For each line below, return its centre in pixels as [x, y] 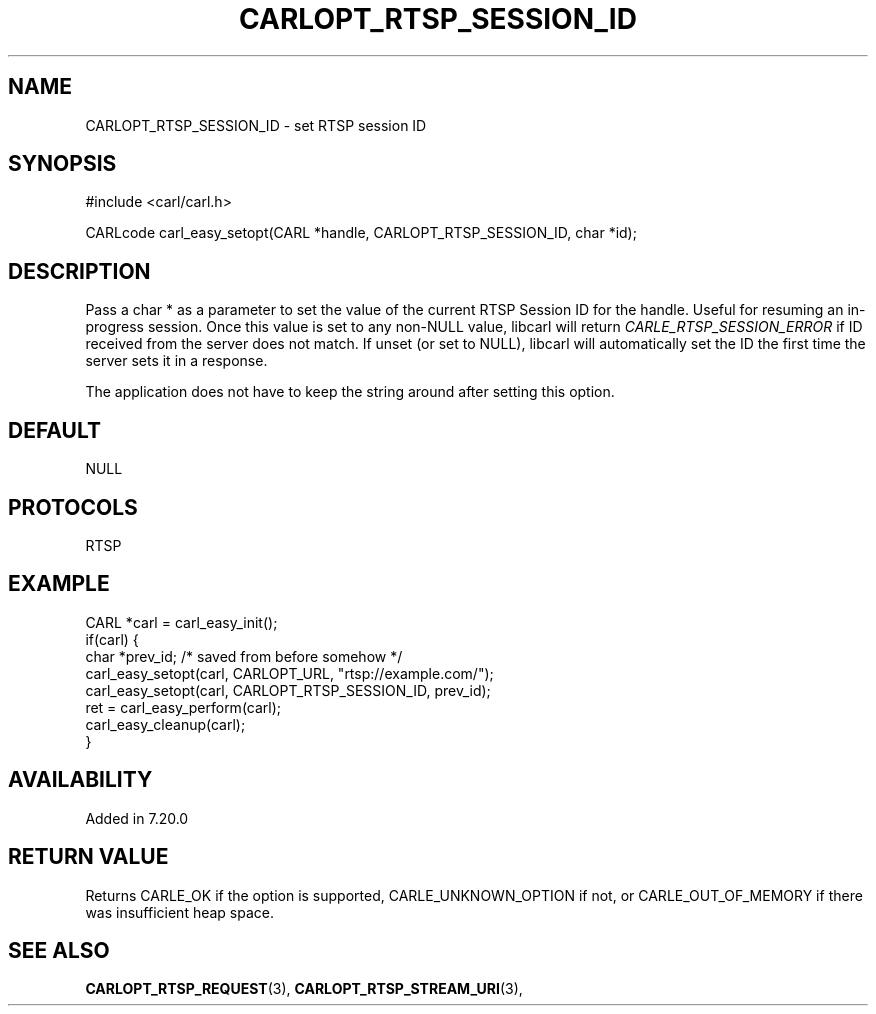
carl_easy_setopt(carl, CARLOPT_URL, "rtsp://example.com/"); [289, 673]
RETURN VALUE [88, 857]
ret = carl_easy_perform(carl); [183, 707]
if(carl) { [112, 639]
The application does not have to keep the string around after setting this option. [350, 392]
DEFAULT [54, 430]
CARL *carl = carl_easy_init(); [181, 622]
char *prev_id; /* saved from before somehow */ [244, 656]
